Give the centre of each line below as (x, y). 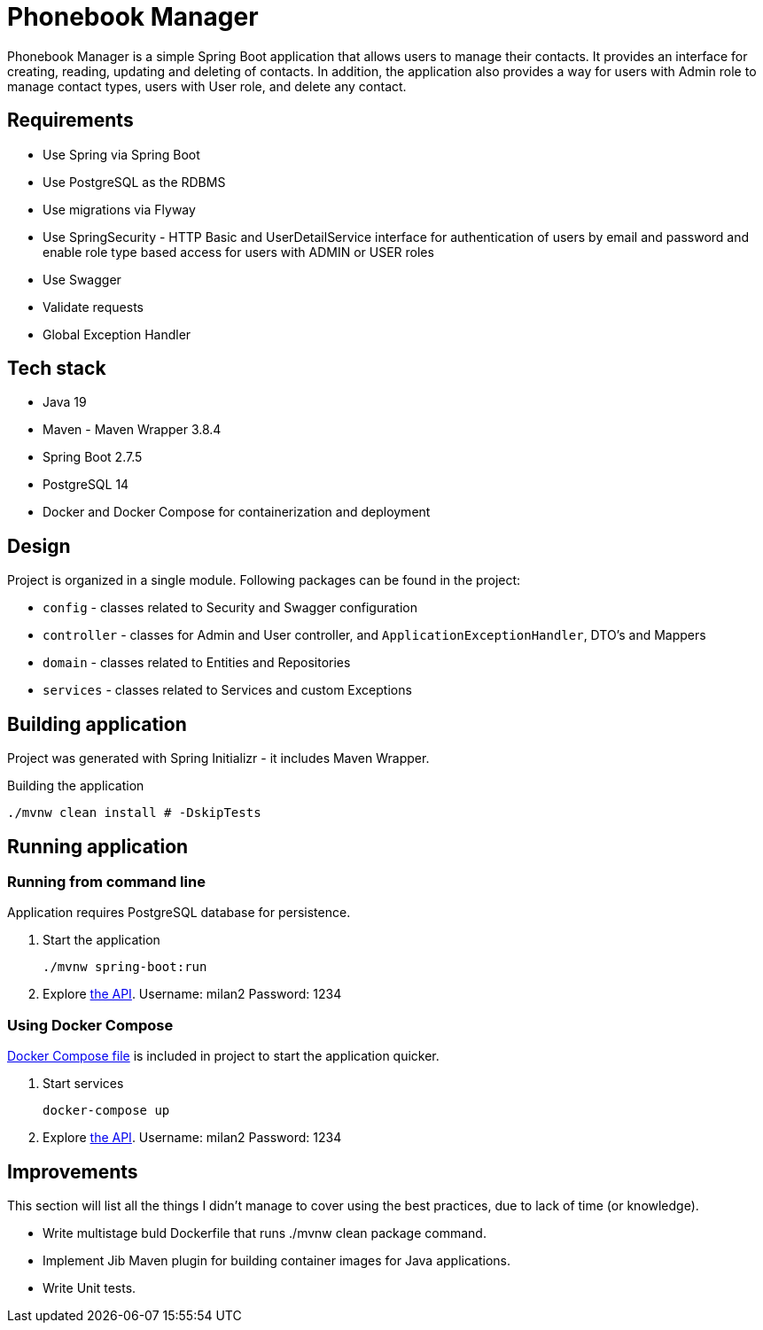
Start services (83, 1084)
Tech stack (57, 369)
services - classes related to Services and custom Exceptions (227, 690)
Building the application (76, 786)
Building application (97, 724)
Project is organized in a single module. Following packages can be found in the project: (264, 580)
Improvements (73, 1171)
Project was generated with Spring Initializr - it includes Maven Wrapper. (218, 758)
